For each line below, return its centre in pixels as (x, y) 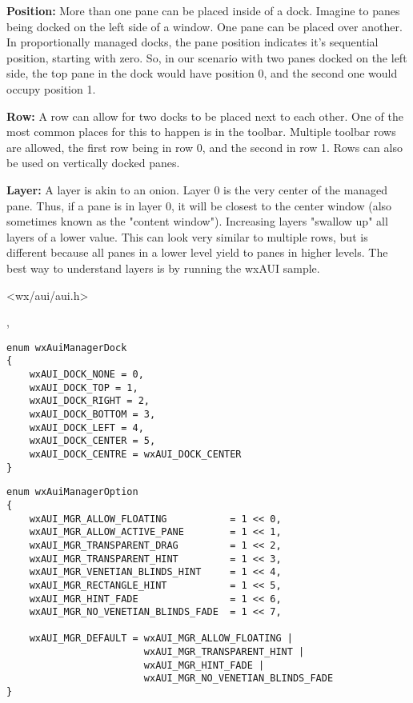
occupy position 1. (51, 88)
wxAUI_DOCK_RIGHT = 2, (89, 401)
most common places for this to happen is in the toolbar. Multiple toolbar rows (201, 132)
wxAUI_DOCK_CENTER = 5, (92, 441)
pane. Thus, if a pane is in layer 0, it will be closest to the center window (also (199, 205)
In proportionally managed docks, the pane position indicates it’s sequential (192, 42)
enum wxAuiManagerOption (72, 492)
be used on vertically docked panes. (93, 163)
